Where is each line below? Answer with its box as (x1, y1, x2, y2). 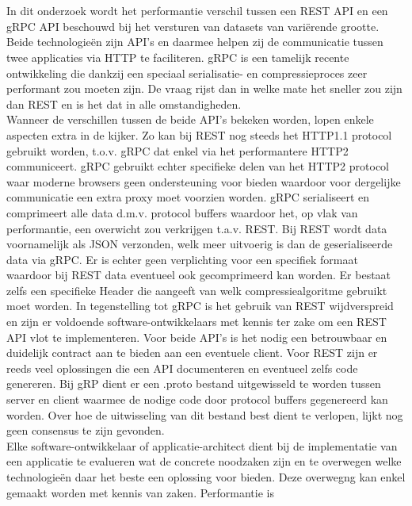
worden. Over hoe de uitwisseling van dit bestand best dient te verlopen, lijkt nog (6, 406, 403, 423)
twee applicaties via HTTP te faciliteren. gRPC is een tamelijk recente (6, 48, 349, 65)
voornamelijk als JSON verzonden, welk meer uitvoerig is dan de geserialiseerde (6, 236, 393, 252)
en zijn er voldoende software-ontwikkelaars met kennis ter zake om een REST (6, 313, 387, 330)
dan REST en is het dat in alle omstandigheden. (6, 95, 242, 112)
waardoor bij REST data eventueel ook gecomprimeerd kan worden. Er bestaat (6, 266, 391, 283)
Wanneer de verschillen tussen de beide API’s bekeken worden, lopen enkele (6, 111, 374, 128)
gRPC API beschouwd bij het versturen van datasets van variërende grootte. (6, 17, 380, 34)
